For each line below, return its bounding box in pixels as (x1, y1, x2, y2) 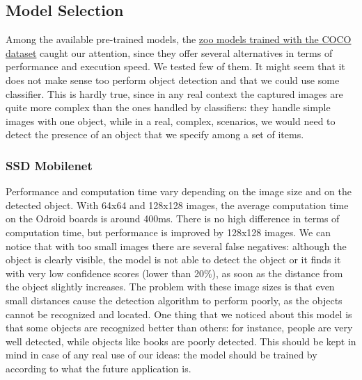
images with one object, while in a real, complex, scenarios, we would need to (6, 113, 336, 128)
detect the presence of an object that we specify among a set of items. (6, 127, 304, 142)
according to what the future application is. (6, 361, 191, 375)
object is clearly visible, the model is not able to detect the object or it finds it (6, 252, 341, 267)
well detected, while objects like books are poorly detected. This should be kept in (6, 333, 356, 348)
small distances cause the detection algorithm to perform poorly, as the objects (6, 292, 343, 307)
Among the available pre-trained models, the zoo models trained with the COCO (6, 32, 352, 47)
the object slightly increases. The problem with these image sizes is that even (6, 279, 335, 294)
